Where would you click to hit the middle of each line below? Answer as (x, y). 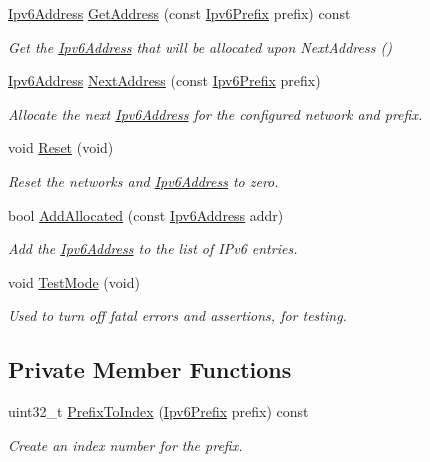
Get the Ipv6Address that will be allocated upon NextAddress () (200, 46)
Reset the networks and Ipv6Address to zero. (143, 180)
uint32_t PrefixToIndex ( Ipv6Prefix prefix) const (158, 411)
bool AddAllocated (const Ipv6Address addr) (146, 214)
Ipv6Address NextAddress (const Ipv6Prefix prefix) (164, 80)
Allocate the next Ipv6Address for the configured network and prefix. (215, 113)
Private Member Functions (150, 369)
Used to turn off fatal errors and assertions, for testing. (177, 315)
